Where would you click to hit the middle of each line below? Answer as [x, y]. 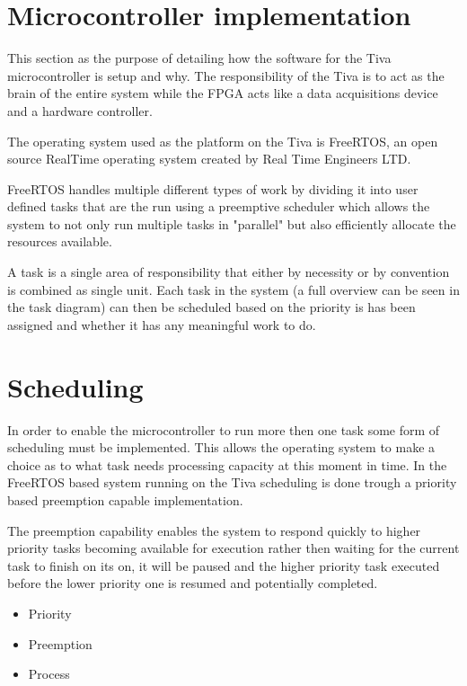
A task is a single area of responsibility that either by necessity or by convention [229, 272]
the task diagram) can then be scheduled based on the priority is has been [211, 307]
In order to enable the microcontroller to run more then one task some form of [224, 429]
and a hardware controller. [80, 110]
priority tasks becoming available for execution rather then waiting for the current [233, 548]
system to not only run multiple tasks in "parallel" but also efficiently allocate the [232, 223]
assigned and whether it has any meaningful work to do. [162, 324]
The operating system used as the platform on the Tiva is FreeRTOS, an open [223, 141]
